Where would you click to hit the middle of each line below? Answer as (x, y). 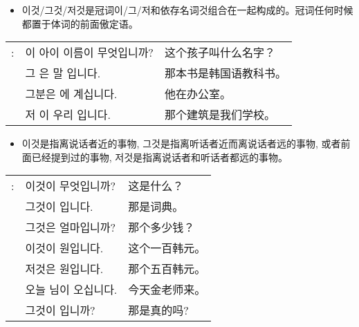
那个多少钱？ (162, 227)
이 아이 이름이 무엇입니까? (89, 53)
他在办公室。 (197, 94)
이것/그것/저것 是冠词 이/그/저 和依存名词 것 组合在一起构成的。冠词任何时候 (187, 10)
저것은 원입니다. (64, 269)
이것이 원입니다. (64, 248)
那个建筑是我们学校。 (220, 115)
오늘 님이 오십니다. (71, 290)
